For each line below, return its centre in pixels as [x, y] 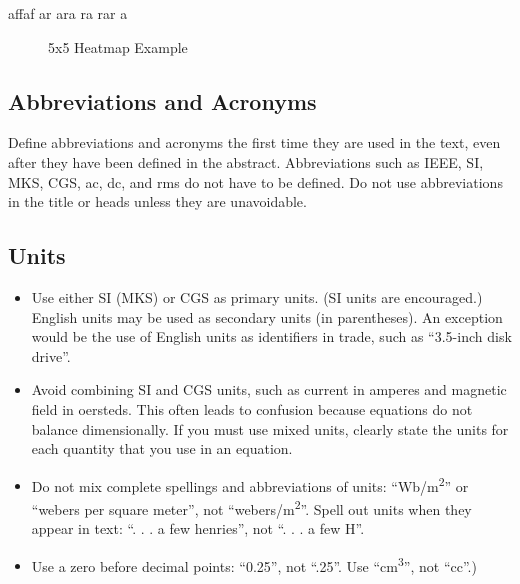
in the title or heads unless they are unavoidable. [157, 201]
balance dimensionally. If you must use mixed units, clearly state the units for [270, 428]
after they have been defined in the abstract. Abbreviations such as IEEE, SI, [246, 161]
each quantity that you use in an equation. [162, 448]
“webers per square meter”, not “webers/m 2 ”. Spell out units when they [251, 507]
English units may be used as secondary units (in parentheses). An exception [267, 316]
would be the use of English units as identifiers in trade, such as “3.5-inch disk [271, 336]
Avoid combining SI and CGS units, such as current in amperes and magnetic [269, 389]
